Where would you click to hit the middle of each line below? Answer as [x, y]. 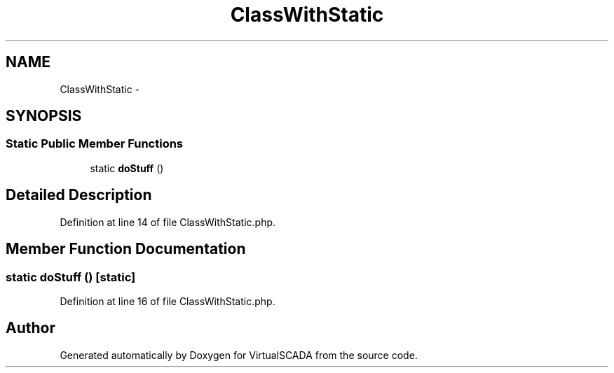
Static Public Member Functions [95, 144]
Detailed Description [79, 195]
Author [30, 328]
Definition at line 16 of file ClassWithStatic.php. [168, 301]
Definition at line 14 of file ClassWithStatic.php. [168, 222]
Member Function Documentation [126, 249]
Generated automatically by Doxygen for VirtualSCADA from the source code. [239, 355]
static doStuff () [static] [71, 277]
